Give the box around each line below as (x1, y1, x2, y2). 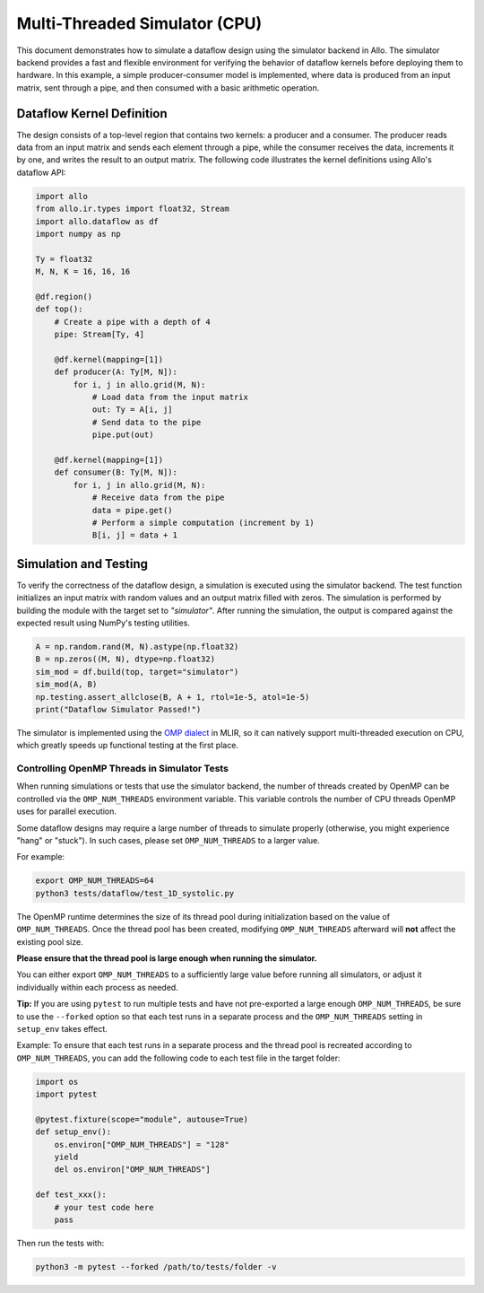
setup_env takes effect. (16, 1023, 108, 1034)
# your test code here (54, 1202, 154, 1212)
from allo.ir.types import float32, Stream (35, 204, 230, 214)
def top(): (35, 304, 83, 314)
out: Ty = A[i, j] (91, 405, 174, 415)
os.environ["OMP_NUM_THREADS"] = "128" (54, 1140, 230, 1149)
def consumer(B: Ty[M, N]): (54, 467, 178, 477)
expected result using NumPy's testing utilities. (16, 617, 190, 628)
